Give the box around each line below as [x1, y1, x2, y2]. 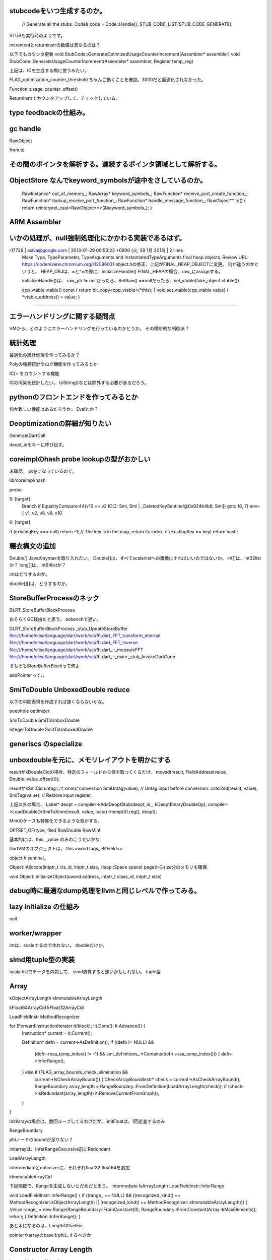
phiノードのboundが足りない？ [9, 1137, 74, 1143]
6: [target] [9, 519, 30, 525]
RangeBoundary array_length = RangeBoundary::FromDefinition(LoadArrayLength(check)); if [34, 1084, 227, 1090]
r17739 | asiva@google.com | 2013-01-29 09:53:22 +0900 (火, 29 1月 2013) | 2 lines [9, 247, 183, 253]
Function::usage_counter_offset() [9, 86, 78, 92]
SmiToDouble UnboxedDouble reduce [9, 685, 130, 694]
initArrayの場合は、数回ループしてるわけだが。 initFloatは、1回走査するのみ [9, 1118, 165, 1124]
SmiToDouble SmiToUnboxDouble [9, 717, 80, 723]
